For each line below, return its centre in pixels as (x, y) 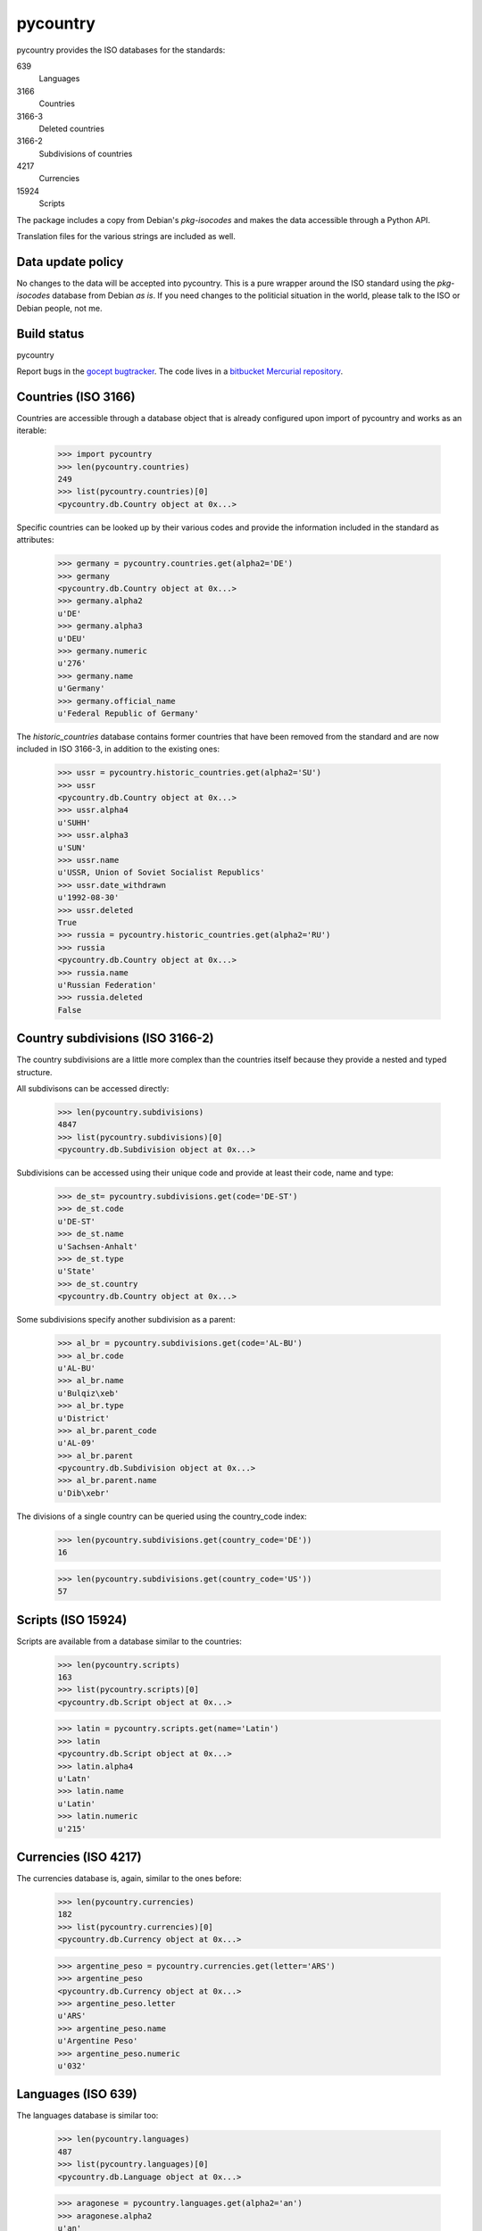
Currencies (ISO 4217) (79, 1857)
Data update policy (70, 262)
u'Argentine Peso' (98, 2041)
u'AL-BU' (77, 1368)
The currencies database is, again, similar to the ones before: (129, 1879)
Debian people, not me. (59, 308)
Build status (50, 333)
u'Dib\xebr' (84, 1493)
